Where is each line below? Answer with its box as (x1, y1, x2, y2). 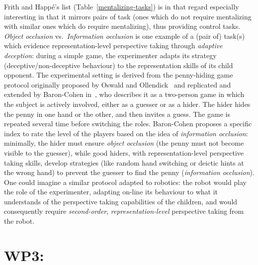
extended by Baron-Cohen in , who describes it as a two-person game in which (4, 89, 245, 99)
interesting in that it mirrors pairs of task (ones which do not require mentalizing (4, 11, 252, 21)
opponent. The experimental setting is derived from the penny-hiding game (4, 70, 233, 80)
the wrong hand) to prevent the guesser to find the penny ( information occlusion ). (4, 167, 255, 177)
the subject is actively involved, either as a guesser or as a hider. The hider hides (4, 98, 251, 109)
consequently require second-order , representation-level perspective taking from (4, 206, 244, 216)
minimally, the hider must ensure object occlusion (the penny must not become (4, 138, 244, 148)
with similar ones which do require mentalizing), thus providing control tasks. (4, 21, 241, 31)
